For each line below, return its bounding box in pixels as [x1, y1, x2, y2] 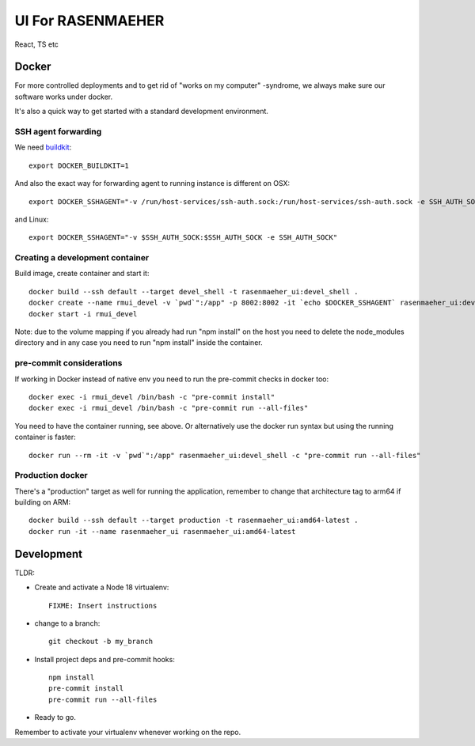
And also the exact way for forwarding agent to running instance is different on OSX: [14, 179, 291, 188]
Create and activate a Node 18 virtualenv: [34, 582, 169, 593]
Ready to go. [34, 713, 77, 722]
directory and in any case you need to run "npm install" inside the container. [14, 338, 263, 347]
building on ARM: [14, 498, 71, 507]
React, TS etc [14, 40, 59, 49]
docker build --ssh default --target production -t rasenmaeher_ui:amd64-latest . [28, 516, 359, 525]
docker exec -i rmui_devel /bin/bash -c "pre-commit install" [28, 392, 275, 401]
